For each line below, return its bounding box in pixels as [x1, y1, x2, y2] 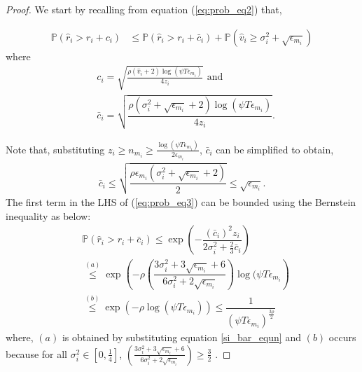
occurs [328, 330, 356, 345]
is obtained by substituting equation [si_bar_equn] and [62, 330, 301, 345]
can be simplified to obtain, [216, 142, 334, 156]
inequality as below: [6, 208, 91, 223]
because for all [6, 346, 68, 361]
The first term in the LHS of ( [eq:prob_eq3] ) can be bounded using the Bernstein [6, 195, 356, 209]
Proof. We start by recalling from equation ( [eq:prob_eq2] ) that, [6, 2, 282, 16]
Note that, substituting [6, 142, 105, 156]
